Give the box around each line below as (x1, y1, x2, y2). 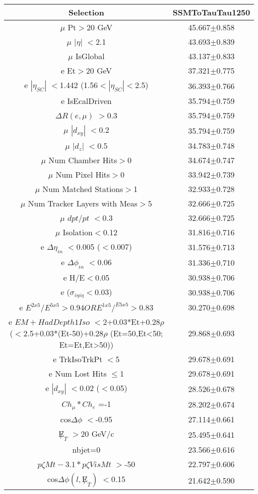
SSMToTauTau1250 (172, 6, 250, 18)
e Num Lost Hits (49, 368, 107, 380)
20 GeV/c (81, 428, 114, 440)
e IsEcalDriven (61, 95, 112, 106)
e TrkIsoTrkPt (53, 353, 103, 365)
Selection (68, 6, 104, 18)
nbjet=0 (72, 444, 101, 456)
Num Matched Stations (42, 183, 123, 195)
